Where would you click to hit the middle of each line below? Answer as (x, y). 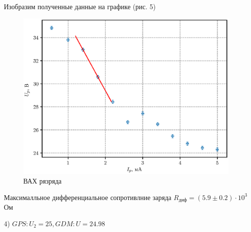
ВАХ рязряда (43, 180)
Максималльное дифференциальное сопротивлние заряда (88, 197)
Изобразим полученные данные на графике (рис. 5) (80, 6)
